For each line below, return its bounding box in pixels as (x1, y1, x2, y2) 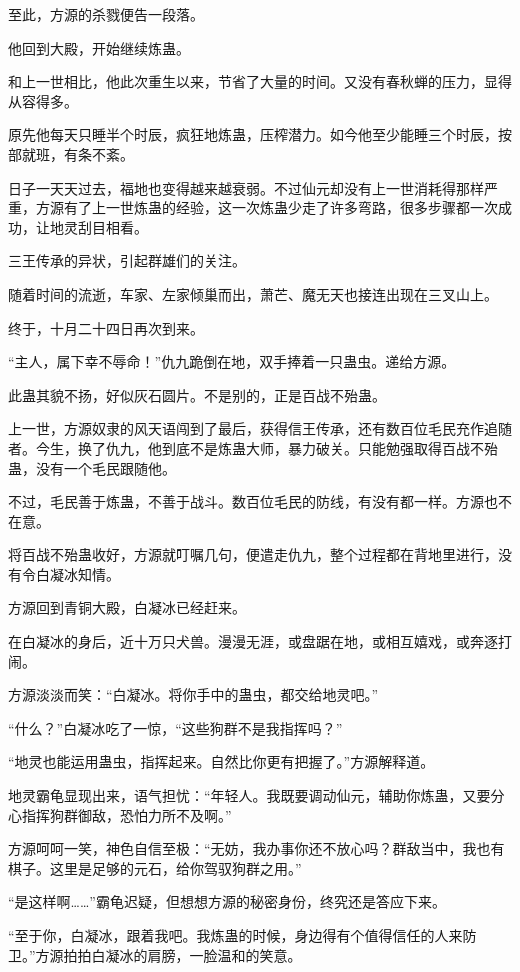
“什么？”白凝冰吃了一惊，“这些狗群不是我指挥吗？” (8, 717, 343, 738)
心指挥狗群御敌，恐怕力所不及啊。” (8, 804, 232, 825)
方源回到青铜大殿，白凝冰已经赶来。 (8, 597, 246, 618)
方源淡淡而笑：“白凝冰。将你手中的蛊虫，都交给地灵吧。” (8, 684, 379, 705)
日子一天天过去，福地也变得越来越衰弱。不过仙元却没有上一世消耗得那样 (8, 177, 484, 198)
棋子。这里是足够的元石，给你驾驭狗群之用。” (8, 857, 302, 878)
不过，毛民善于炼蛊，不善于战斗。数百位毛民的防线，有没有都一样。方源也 (8, 491, 498, 512)
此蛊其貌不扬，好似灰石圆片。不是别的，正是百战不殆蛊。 (8, 384, 386, 405)
